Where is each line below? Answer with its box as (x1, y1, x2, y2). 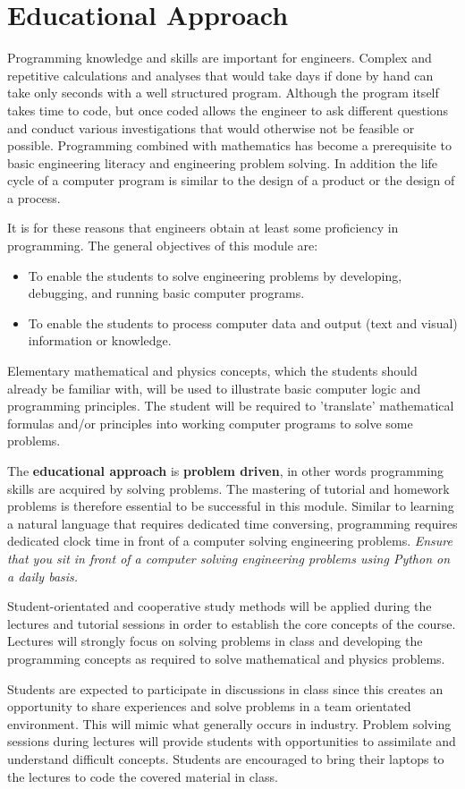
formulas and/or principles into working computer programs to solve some (7, 413, 413, 432)
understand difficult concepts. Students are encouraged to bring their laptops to (7, 749, 444, 768)
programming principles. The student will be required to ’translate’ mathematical (7, 396, 454, 415)
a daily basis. (7, 566, 79, 585)
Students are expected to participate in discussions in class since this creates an (7, 679, 444, 698)
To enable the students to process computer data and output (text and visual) (28, 313, 458, 332)
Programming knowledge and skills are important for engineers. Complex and (7, 48, 432, 67)
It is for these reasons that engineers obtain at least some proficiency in (7, 218, 399, 237)
